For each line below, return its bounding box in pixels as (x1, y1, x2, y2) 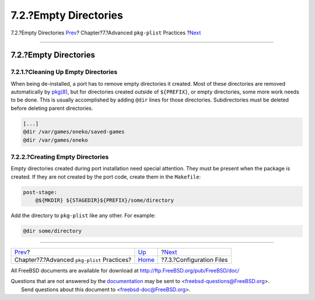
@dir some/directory (23, 228, 82, 235)
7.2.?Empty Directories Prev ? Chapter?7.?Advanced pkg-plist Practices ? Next (10, 29, 201, 36)
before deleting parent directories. (10, 104, 93, 111)
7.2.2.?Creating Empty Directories (10, 153, 109, 161)
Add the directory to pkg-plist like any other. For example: (10, 212, 156, 219)
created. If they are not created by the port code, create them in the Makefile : (10, 173, 201, 180)
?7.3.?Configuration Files (161, 256, 228, 264)
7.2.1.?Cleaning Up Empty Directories (10, 68, 118, 76)
